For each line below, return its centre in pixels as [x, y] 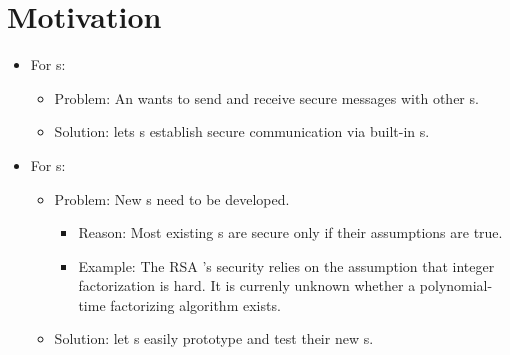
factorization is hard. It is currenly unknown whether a [247, 285]
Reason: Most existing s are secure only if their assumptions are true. [290, 232]
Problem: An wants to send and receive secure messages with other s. [266, 97]
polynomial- [456, 285]
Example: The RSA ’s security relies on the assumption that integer [286, 265]
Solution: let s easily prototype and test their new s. [214, 338]
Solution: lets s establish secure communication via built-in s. [242, 131]
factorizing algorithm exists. [195, 304]
